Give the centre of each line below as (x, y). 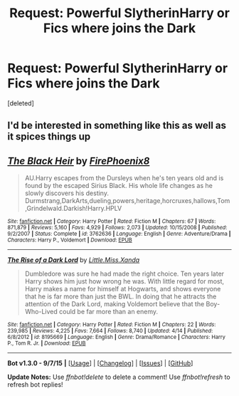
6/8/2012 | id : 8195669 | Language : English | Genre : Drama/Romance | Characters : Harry (116, 337)
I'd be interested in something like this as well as (117, 126)
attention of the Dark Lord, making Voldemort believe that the (115, 304)
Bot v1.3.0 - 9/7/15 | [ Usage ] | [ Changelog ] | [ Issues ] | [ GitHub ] (100, 363)
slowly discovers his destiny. (67, 193)
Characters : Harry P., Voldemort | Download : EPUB (70, 240)
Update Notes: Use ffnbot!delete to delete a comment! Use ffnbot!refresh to (119, 377)
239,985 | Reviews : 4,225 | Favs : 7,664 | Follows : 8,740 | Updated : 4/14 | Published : (110, 331)
